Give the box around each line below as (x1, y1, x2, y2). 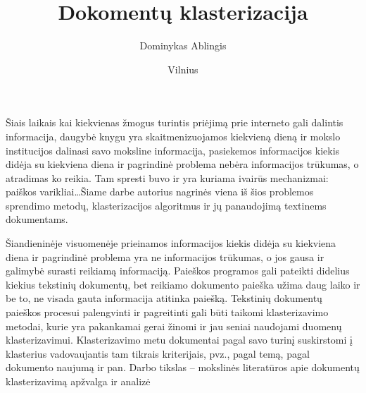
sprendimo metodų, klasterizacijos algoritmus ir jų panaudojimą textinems (6, 198, 327, 212)
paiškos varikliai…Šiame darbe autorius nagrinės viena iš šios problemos (6, 184, 314, 199)
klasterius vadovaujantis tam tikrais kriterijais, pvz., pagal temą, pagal (6, 346, 310, 361)
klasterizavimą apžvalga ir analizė (6, 374, 151, 388)
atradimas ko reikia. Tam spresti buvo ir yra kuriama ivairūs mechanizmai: (6, 170, 329, 185)
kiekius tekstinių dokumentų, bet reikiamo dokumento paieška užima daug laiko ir (6, 277, 360, 291)
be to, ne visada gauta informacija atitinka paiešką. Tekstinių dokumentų (6, 291, 322, 306)
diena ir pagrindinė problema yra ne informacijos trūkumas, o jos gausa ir (6, 249, 324, 264)
